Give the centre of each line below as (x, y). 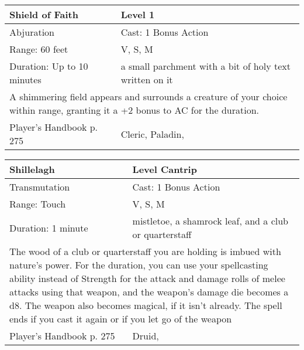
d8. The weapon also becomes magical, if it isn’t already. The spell (146, 305)
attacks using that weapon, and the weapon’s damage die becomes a (149, 292)
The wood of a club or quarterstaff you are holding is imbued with (145, 251)
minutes (25, 79)
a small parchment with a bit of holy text (205, 66)
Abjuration (32, 32)
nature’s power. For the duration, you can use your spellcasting (139, 265)
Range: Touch (38, 204)
